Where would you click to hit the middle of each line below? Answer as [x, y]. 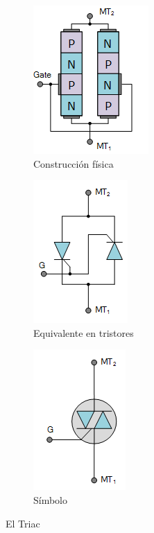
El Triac [23, 523]
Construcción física [74, 163]
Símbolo [51, 499]
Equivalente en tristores [84, 332]
